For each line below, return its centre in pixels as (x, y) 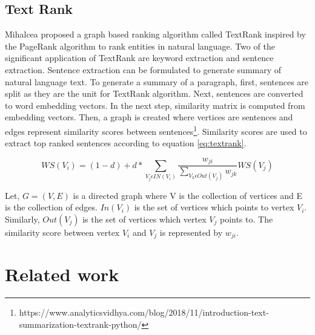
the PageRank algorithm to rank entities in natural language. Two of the (140, 46)
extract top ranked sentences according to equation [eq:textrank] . (126, 143)
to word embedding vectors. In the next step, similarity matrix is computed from (155, 105)
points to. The (246, 219)
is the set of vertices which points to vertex (214, 207)
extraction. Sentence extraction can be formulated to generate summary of (143, 69)
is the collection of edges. (51, 207)
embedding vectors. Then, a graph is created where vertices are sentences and (149, 117)
